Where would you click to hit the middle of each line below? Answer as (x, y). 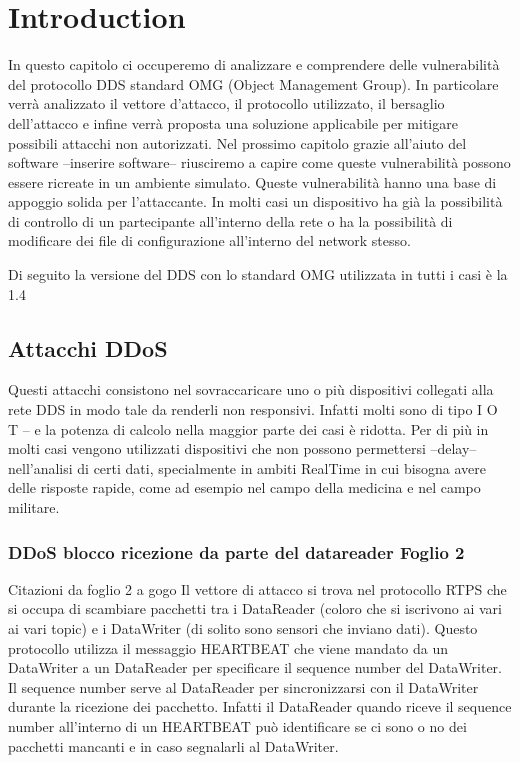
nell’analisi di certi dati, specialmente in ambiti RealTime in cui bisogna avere (247, 467)
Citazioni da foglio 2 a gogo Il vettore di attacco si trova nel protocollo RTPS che (257, 588)
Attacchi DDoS (88, 347)
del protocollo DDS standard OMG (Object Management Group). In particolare (253, 83)
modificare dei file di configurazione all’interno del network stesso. (209, 240)
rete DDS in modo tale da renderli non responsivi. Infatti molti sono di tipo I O (253, 409)
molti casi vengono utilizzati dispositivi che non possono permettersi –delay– (242, 448)
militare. (34, 507)
